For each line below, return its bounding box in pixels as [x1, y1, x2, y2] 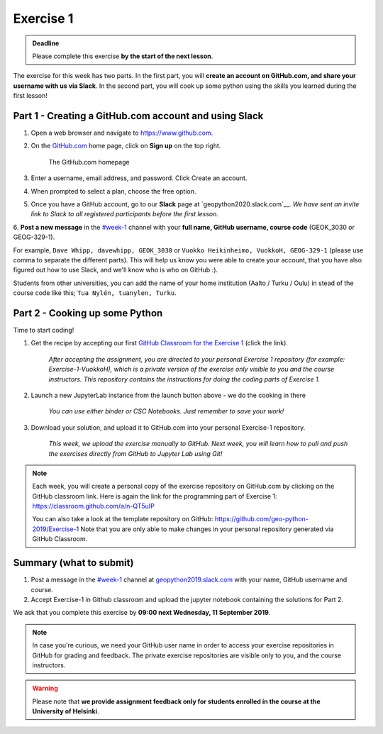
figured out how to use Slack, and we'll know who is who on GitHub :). [13, 266, 218, 274]
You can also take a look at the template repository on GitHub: [32, 515, 213, 523]
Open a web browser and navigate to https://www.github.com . [30, 128, 213, 138]
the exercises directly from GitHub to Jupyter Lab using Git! [48, 449, 223, 457]
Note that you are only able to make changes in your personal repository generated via [80, 525, 334, 533]
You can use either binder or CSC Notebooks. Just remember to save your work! [48, 407, 284, 416]
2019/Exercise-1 [32, 525, 79, 533]
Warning [32, 684, 58, 693]
